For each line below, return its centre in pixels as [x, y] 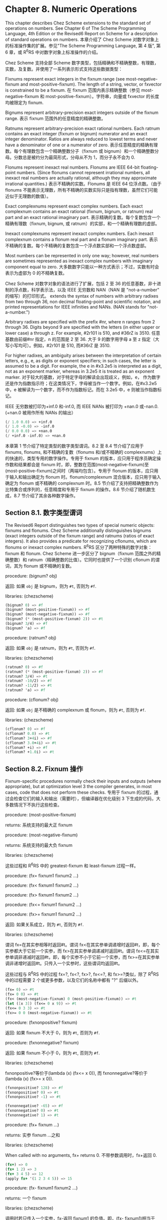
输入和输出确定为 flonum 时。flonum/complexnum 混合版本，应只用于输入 [85, 477]
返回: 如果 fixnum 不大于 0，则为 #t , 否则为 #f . [53, 1032]
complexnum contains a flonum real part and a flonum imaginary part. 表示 [82, 239]
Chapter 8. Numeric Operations [71, 9]
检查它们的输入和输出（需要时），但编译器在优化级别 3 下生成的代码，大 [87, 799]
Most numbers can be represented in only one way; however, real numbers [82, 255]
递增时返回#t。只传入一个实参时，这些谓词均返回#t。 [68, 963]
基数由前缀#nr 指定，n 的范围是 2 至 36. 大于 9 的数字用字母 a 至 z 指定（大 [82, 339]
